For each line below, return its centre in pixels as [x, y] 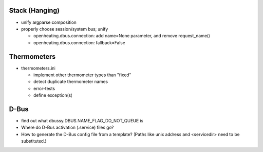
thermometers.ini [38, 68]
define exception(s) [53, 95]
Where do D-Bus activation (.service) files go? [67, 127]
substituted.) [34, 141]
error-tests [44, 88]
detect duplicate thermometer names [71, 82]
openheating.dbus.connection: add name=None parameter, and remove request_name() [122, 36]
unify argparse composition [49, 22]
